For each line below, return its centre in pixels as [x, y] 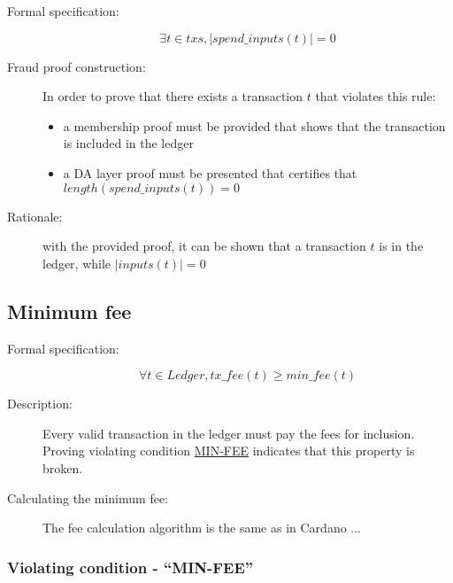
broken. [63, 467]
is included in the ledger [128, 143]
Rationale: [35, 216]
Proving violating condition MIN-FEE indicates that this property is [229, 451]
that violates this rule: [376, 96]
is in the [401, 246]
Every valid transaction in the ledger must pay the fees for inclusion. [229, 433]
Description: [40, 404]
